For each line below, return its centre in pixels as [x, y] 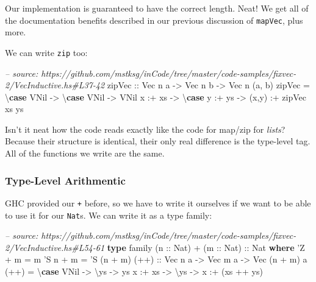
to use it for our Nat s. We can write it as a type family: [109, 215]
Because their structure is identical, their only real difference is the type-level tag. [158, 141]
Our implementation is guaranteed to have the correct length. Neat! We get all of [157, 8]
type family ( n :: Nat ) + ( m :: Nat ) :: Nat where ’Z [206, 247]
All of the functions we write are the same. [85, 153]
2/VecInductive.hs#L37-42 [55, 85]
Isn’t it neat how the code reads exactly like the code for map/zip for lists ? [145, 129]
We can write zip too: [46, 52]
